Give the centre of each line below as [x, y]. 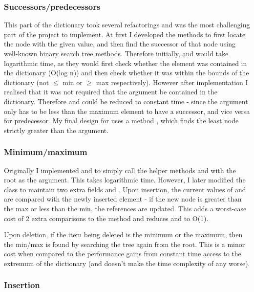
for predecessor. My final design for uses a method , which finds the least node [121, 121]
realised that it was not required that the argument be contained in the [111, 92]
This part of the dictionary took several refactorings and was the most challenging [127, 25]
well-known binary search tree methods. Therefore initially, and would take [116, 53]
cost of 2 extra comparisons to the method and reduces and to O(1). [106, 218]
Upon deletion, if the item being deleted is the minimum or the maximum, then [123, 235]
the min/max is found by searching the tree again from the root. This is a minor [125, 244]
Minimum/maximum [46, 152]
